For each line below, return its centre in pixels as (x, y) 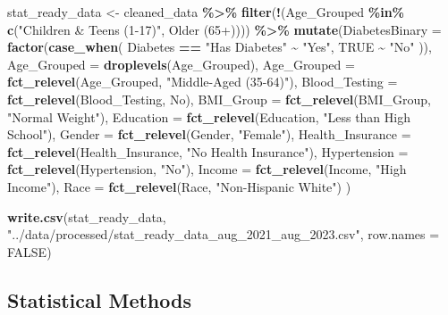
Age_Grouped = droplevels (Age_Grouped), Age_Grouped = (181, 64)
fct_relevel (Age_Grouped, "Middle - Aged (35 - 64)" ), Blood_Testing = (203, 82)
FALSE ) (30, 251)
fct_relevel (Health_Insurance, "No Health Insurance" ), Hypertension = (208, 151)
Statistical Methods (99, 299)
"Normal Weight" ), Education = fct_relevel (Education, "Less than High (209, 116)
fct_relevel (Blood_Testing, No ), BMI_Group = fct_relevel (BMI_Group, (219, 99)
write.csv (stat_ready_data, (87, 216)
